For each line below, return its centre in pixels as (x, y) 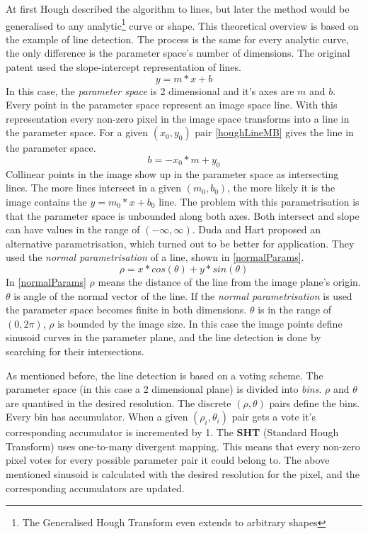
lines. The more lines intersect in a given (93, 188)
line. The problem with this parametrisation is (259, 201)
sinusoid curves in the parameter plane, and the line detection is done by (163, 337)
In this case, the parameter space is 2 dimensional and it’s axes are (150, 90)
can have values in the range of (73, 229)
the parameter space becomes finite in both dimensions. (126, 310)
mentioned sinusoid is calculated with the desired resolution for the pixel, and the (183, 474)
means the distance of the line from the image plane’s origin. (229, 281)
